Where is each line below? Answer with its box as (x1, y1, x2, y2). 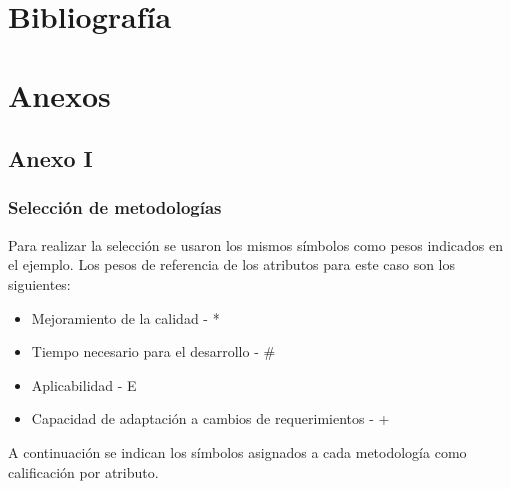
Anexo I (8, 143, 93, 174)
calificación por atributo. (8, 461, 159, 482)
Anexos (8, 74, 111, 115)
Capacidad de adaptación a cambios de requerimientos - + (31, 408, 390, 429)
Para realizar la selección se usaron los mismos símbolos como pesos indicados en (8, 234, 503, 255)
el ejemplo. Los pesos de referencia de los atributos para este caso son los (8, 254, 456, 275)
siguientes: (8, 273, 71, 294)
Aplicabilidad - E (31, 374, 137, 395)
